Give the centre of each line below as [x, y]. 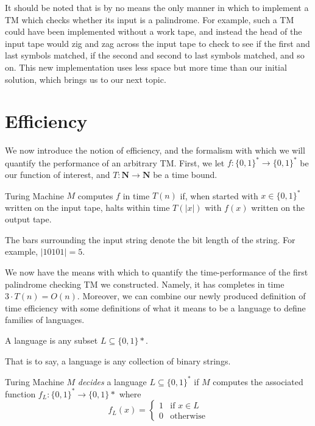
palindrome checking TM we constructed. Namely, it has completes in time [145, 284]
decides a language [112, 381]
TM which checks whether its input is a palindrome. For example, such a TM [150, 19]
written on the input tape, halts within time [87, 207]
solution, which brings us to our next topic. [86, 79]
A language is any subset [51, 340]
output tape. [28, 219]
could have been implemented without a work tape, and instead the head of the [154, 31]
